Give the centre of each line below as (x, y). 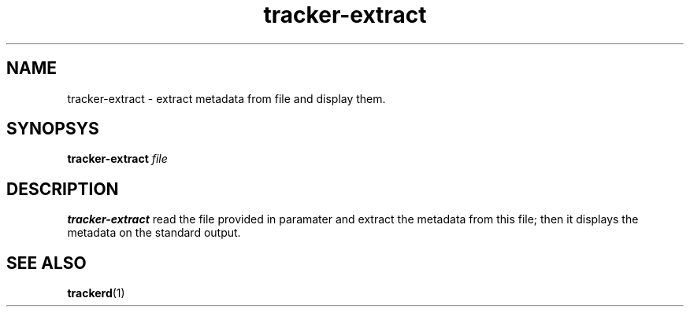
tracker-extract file (117, 159)
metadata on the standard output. (154, 233)
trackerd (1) (96, 293)
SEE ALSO (46, 263)
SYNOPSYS (53, 129)
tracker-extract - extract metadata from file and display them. (226, 98)
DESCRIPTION (63, 189)
